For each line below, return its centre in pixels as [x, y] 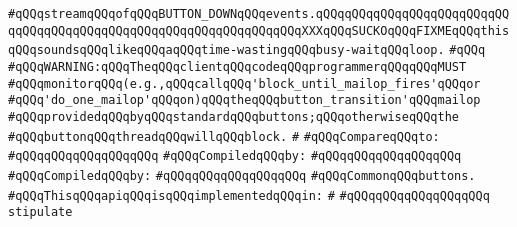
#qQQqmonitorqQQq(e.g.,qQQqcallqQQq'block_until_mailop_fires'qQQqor [244, 83]
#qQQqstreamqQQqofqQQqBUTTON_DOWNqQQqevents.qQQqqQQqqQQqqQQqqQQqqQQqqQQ [259, 14]
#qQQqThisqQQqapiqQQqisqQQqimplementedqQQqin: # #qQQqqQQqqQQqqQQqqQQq [249, 195]
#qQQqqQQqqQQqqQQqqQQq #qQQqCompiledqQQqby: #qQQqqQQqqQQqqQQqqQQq [235, 156]
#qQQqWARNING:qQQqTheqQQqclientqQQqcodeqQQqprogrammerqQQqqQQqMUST [237, 66]
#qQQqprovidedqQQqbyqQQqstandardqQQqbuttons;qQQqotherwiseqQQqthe [234, 116]
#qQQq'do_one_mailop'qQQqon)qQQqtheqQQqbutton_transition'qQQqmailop [244, 100]
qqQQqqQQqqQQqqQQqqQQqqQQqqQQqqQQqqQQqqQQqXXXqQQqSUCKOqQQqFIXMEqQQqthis [259, 30]
